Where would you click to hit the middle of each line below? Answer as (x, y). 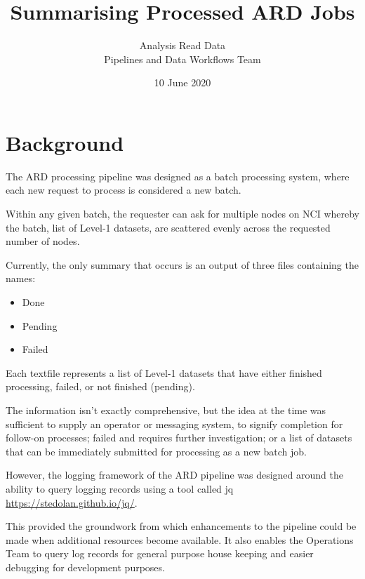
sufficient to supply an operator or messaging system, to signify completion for (174, 424)
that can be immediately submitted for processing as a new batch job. (156, 451)
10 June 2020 (182, 82)
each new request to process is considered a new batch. (124, 190)
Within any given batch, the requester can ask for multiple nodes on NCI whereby (182, 214)
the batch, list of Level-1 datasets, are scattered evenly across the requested (168, 227)
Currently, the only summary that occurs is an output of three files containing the (182, 264)
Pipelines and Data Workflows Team (182, 59)
